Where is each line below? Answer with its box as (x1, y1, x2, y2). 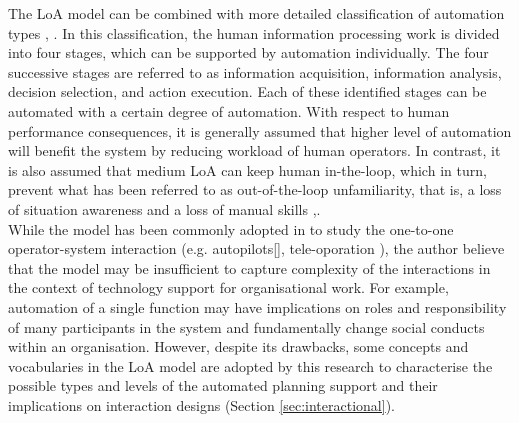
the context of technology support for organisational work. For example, (8, 277, 449, 298)
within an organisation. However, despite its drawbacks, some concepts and (8, 336, 469, 357)
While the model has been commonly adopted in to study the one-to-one (8, 218, 454, 239)
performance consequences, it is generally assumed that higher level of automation (8, 120, 512, 141)
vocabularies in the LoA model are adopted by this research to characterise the (8, 355, 493, 376)
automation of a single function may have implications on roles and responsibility (8, 296, 507, 317)
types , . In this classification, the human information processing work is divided (8, 22, 500, 43)
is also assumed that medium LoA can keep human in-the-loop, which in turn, (8, 159, 487, 180)
